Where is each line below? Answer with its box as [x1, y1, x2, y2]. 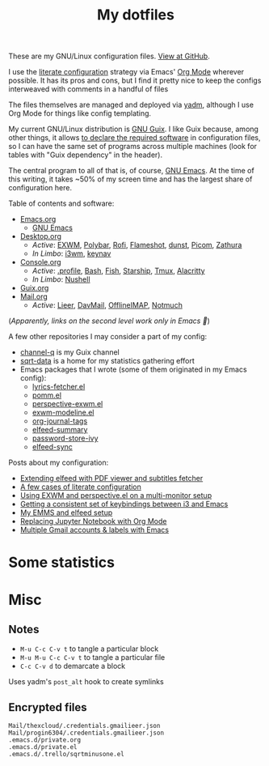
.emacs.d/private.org [8, 736, 82, 744]
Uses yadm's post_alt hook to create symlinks [8, 677, 164, 687]
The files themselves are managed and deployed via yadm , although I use [8, 100, 254, 110]
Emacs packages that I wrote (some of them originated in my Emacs [19, 364, 248, 374]
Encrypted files [8, 700, 87, 714]
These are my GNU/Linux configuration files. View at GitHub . [8, 51, 210, 62]
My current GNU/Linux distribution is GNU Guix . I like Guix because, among [8, 124, 258, 134]
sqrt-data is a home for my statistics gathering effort [19, 356, 195, 366]
